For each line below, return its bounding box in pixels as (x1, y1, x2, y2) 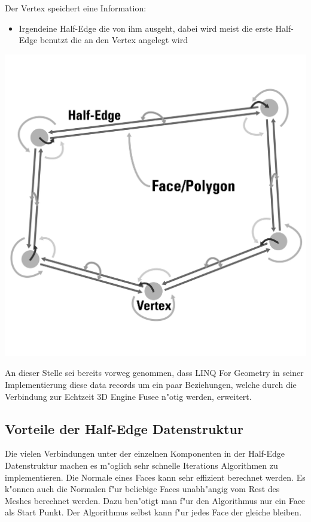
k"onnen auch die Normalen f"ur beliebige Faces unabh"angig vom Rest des (5, 482, 280, 495)
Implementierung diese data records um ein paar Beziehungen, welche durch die (5, 378, 297, 390)
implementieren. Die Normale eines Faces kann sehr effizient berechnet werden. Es (5, 471, 306, 483)
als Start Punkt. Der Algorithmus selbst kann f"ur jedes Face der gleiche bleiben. (5, 506, 302, 518)
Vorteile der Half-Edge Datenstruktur (5, 419, 243, 438)
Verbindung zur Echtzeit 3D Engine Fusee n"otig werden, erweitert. (5, 390, 252, 402)
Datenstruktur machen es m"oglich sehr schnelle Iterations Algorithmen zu (5, 459, 278, 471)
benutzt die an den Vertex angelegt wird (39, 34, 188, 46)
